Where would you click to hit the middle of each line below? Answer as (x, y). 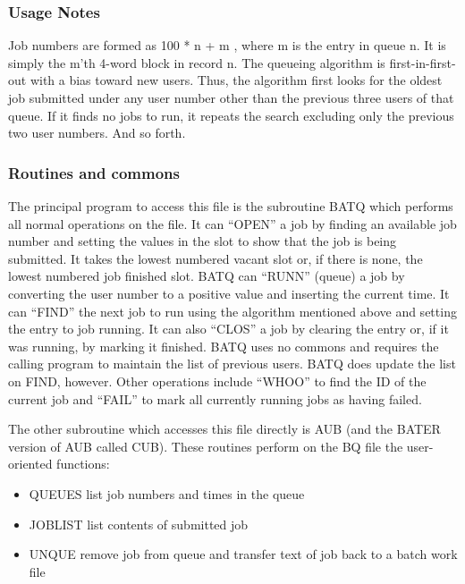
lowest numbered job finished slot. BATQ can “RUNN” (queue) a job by (207, 276)
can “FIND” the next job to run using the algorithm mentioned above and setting (232, 311)
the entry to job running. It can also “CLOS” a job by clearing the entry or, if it (228, 329)
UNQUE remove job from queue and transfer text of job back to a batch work (243, 554)
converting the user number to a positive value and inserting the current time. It (229, 293)
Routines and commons (94, 172)
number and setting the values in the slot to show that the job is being (203, 241)
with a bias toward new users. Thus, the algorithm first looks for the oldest (236, 80)
